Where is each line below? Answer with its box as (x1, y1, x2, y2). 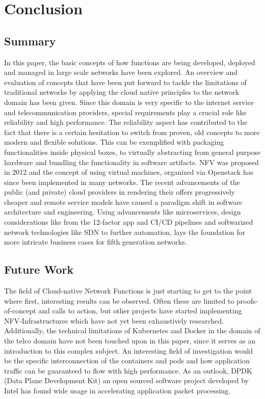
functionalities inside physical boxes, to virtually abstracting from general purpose (4, 146, 261, 157)
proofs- (236, 295, 258, 306)
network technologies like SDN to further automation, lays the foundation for (4, 226, 246, 237)
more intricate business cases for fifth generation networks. (4, 236, 187, 247)
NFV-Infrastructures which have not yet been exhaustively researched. (4, 315, 224, 326)
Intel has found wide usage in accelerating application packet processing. (4, 385, 231, 395)
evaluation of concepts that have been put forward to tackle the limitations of (4, 76, 247, 87)
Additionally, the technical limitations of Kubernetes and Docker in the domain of (4, 325, 260, 336)
